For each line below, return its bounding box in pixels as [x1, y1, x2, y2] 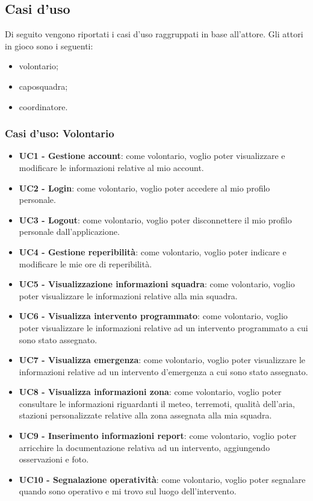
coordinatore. [19, 100, 68, 113]
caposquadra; [19, 79, 68, 92]
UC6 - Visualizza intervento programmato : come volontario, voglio [19, 310, 288, 322]
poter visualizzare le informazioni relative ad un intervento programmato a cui [19, 321, 308, 334]
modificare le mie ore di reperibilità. [19, 257, 152, 270]
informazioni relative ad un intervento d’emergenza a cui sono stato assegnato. [19, 365, 308, 378]
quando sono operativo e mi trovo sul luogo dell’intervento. [19, 485, 237, 497]
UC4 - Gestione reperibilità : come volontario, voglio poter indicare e [19, 245, 287, 258]
